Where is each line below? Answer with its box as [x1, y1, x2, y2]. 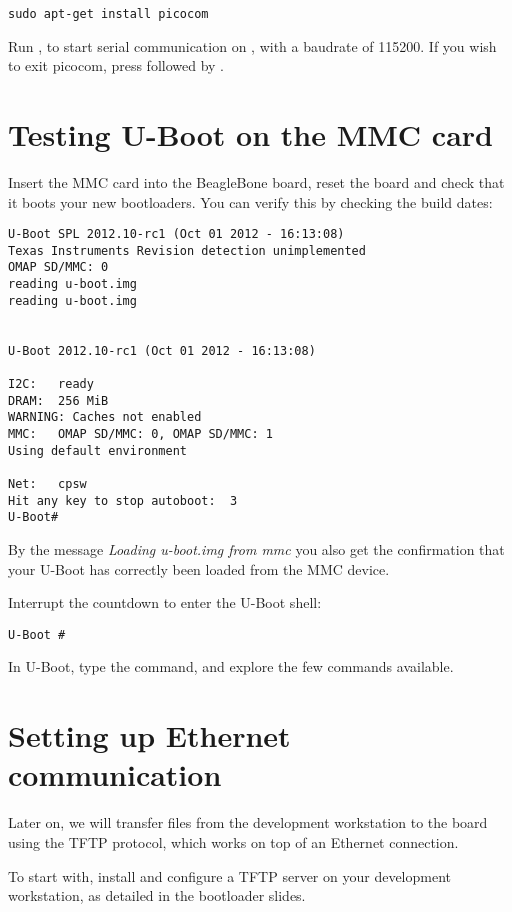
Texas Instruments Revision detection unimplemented [8, 243, 366, 258]
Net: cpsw [8, 477, 87, 491]
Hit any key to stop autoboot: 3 [8, 493, 238, 508]
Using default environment [8, 443, 187, 458]
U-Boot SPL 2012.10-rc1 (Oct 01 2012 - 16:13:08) [8, 227, 345, 242]
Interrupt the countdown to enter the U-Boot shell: [8, 592, 322, 613]
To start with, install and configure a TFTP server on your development [8, 865, 451, 886]
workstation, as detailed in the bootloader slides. [8, 885, 306, 906]
